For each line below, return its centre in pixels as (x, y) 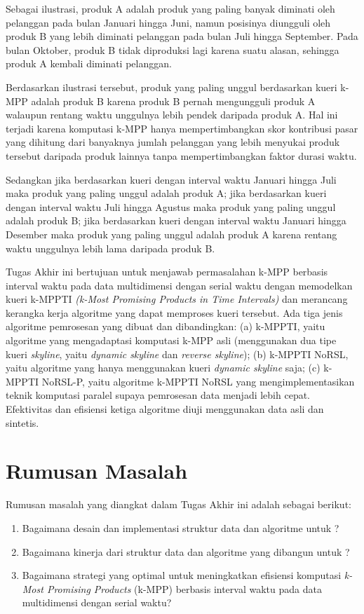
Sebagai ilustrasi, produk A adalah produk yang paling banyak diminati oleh (170, 8)
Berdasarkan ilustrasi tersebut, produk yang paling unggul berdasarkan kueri (171, 87)
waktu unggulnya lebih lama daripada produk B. (110, 248)
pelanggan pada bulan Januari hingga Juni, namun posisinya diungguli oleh (168, 22)
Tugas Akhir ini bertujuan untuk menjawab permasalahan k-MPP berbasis (167, 272)
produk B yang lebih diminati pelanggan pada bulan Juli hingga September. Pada (182, 36)
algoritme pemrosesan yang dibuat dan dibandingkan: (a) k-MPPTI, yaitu (166, 326)
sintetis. (22, 422)
